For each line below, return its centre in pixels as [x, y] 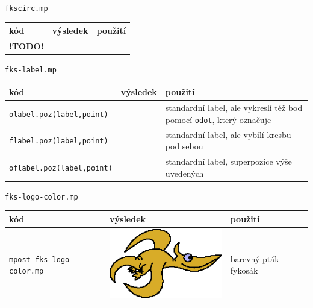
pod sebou [184, 146]
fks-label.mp [31, 70]
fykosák [244, 270]
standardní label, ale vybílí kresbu [228, 134]
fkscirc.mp [26, 8]
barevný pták [255, 258]
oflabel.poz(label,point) [61, 168]
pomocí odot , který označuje [218, 119]
